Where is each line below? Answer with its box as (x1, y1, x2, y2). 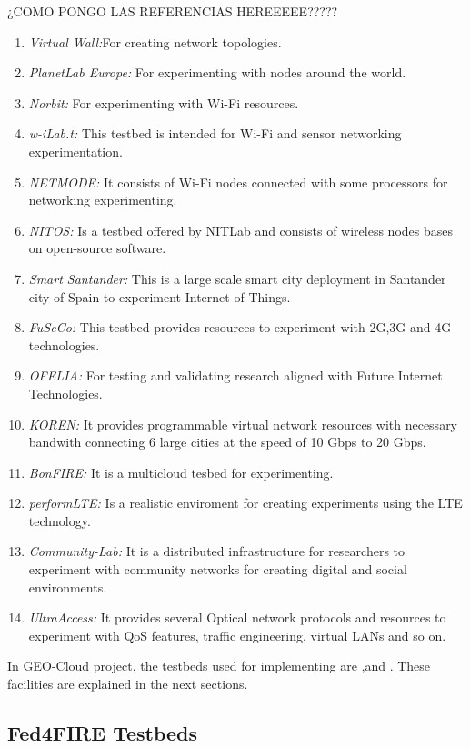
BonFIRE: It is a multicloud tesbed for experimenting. (28, 462, 334, 481)
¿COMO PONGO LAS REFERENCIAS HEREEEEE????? (7, 2, 338, 20)
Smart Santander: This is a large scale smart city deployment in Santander (28, 268, 446, 288)
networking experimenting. (28, 190, 177, 209)
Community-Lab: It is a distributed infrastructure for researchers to (28, 542, 405, 561)
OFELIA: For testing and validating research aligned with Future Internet (28, 366, 443, 385)
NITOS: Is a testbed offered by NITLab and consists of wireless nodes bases (28, 220, 453, 239)
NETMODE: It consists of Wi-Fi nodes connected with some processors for (28, 172, 448, 191)
